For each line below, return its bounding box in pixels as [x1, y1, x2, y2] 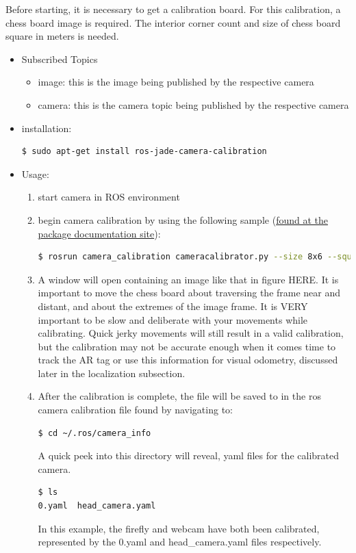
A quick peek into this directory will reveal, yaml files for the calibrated [38, 448, 339, 463]
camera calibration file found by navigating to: [38, 402, 233, 417]
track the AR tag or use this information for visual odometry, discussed [38, 352, 338, 367]
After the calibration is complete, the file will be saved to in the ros [38, 389, 321, 403]
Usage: [21, 166, 49, 181]
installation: [21, 120, 72, 135]
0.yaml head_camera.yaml [38, 501, 156, 511]
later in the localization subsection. [38, 365, 186, 380]
